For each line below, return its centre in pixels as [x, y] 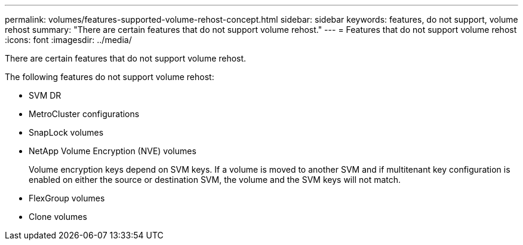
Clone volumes [58, 217]
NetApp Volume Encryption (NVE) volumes [113, 151]
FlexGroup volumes [67, 198]
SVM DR [45, 95]
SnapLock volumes [66, 132]
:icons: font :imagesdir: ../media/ [68, 40]
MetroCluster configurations [84, 114]
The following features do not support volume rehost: [110, 77]
